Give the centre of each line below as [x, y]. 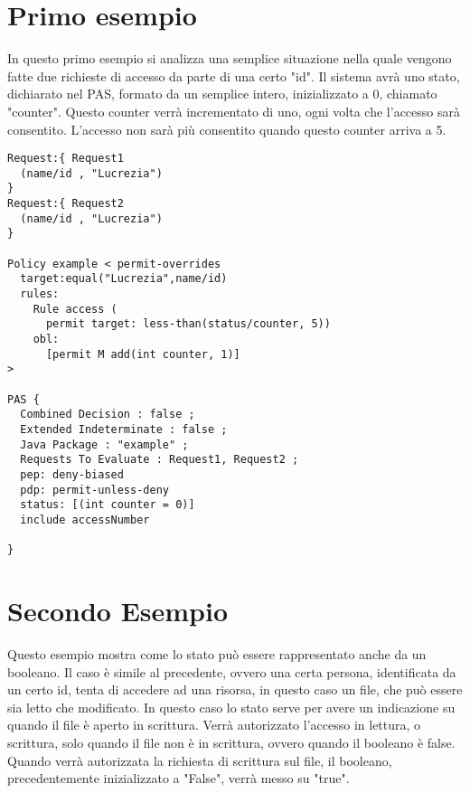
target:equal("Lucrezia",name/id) [124, 279]
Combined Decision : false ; [108, 415]
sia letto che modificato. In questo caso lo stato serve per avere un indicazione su [231, 707]
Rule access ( [75, 309]
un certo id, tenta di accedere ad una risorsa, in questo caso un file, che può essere [235, 689]
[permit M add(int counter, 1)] [143, 354]
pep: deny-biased [72, 474]
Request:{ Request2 [66, 204]
